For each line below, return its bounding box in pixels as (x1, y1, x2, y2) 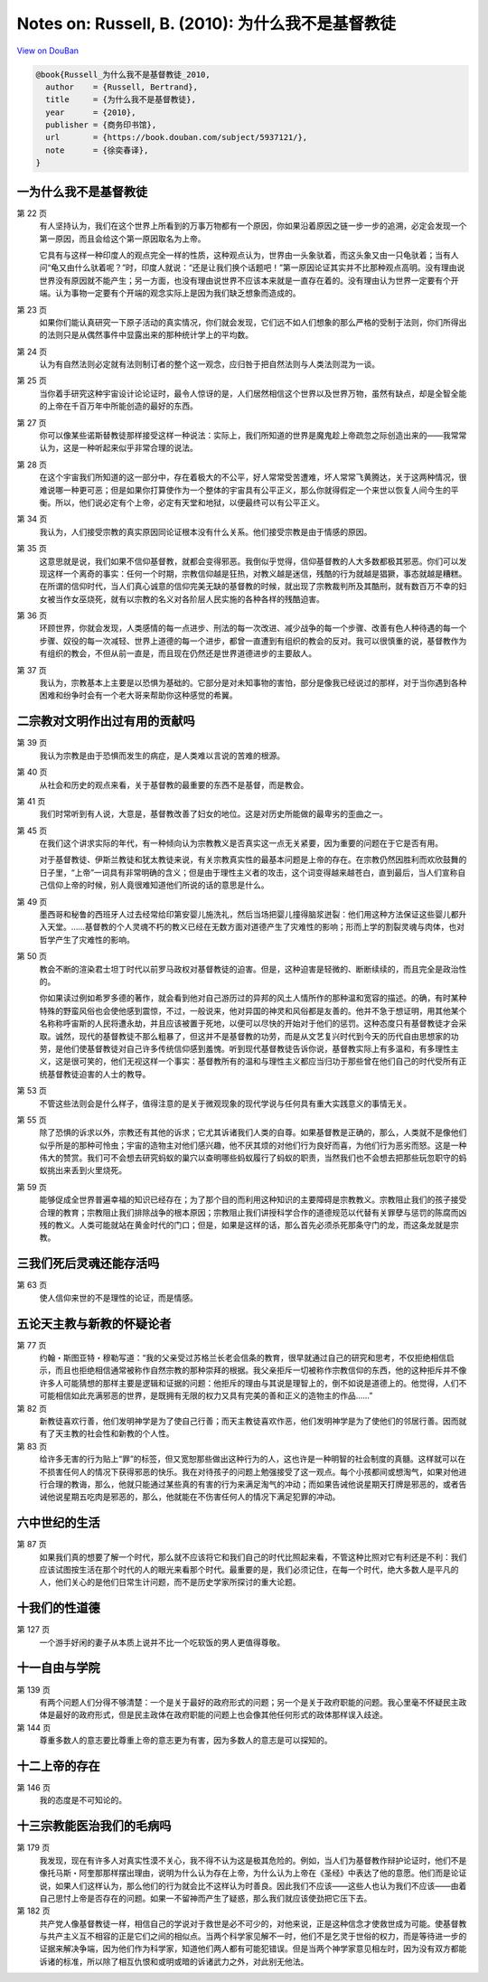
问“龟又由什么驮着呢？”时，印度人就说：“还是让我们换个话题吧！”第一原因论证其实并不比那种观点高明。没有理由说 (39, 262, 465, 273)
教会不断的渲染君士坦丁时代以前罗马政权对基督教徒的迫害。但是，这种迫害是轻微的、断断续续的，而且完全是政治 (39, 963, 459, 974)
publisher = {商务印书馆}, (45, 120, 157, 130)
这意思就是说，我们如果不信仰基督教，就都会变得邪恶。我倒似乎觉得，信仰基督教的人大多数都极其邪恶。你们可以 (39, 556, 459, 567)
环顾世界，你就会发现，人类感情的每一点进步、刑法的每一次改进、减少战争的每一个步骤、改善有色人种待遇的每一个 (39, 623, 467, 634)
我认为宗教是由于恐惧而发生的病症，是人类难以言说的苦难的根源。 (39, 750, 285, 761)
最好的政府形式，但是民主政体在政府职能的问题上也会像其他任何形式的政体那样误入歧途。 (54, 1709, 388, 1721)
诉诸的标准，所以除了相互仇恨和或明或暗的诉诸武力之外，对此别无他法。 (39, 1956, 309, 1967)
